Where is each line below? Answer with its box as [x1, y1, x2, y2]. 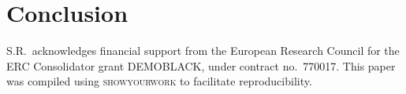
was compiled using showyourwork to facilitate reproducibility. [6, 73, 312, 89]
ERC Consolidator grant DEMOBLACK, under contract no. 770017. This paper [6, 57, 396, 74]
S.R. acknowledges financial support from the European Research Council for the [6, 42, 400, 59]
